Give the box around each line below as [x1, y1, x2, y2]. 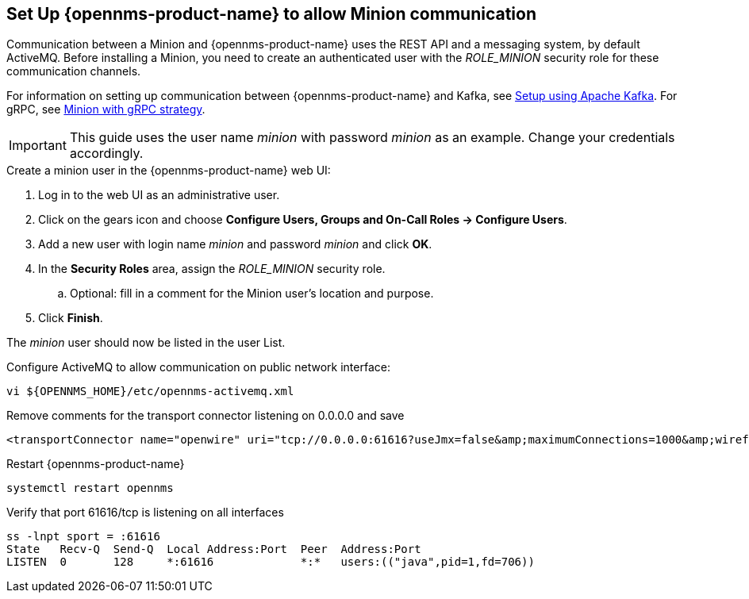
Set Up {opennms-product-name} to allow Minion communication [6, 4, 537, 24]
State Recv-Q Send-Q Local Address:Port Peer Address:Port [6, 543, 421, 556]
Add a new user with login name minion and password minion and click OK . [38, 237, 432, 252]
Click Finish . [38, 311, 103, 325]
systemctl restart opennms [6, 482, 174, 495]
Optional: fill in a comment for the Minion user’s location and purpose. [70, 286, 434, 301]
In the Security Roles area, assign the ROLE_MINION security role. [38, 262, 386, 276]
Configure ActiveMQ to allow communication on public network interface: [6, 360, 390, 374]
